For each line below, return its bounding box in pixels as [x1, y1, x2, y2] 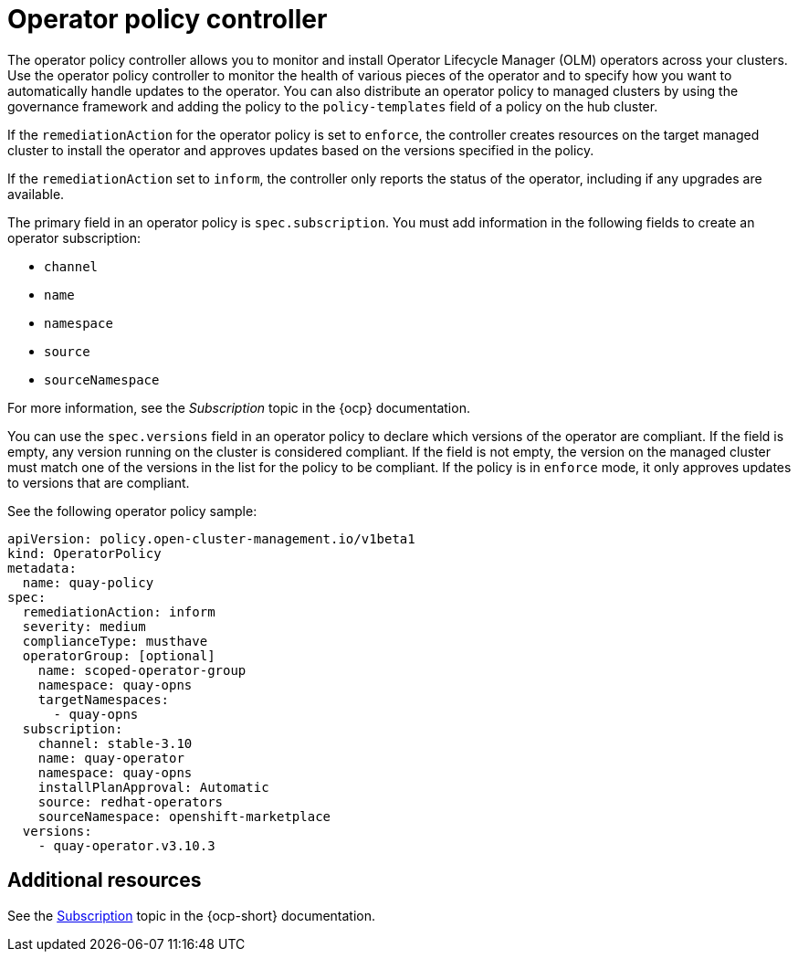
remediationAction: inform [22, 604, 215, 619]
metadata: [7, 560, 77, 575]
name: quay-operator [37, 750, 184, 765]
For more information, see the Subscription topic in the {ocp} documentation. [7, 399, 470, 416]
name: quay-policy [22, 574, 154, 590]
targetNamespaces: [37, 691, 170, 707]
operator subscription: [7, 229, 141, 246]
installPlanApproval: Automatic [37, 779, 269, 795]
